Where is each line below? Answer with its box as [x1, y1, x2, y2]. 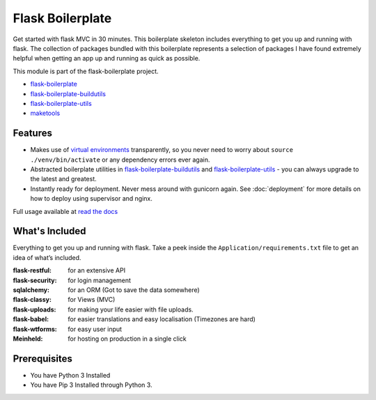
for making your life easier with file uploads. [68, 305, 194, 314]
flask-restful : [13, 266, 52, 275]
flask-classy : [13, 295, 52, 304]
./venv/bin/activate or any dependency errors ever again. [30, 155, 210, 164]
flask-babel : [13, 315, 49, 323]
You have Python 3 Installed [30, 371, 111, 379]
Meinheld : [13, 334, 43, 343]
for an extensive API [68, 266, 125, 275]
